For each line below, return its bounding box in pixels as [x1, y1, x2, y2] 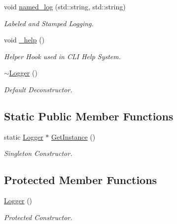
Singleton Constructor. [4, 148, 72, 158]
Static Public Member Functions [4, 108, 174, 123]
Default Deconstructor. [4, 84, 72, 94]
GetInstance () [51, 131, 96, 142]
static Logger [4, 131, 43, 142]
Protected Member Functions [4, 172, 157, 187]
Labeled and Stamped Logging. [4, 18, 94, 28]
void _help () [4, 35, 45, 45]
